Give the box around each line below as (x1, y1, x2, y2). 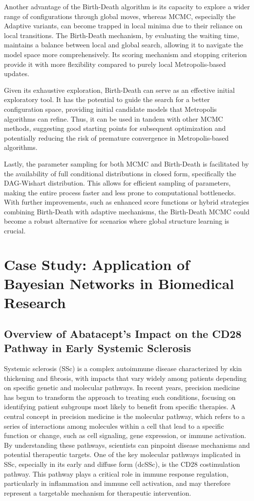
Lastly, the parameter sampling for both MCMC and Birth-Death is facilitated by (4, 158, 249, 168)
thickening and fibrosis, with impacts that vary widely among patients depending (4, 373, 247, 383)
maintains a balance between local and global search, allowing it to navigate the (4, 40, 243, 50)
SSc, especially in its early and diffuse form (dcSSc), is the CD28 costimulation (4, 459, 240, 469)
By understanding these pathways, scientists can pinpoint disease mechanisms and (4, 439, 250, 450)
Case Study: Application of (4, 254, 190, 274)
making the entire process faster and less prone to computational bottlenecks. (4, 187, 236, 197)
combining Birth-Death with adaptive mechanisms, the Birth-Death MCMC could (4, 206, 250, 216)
